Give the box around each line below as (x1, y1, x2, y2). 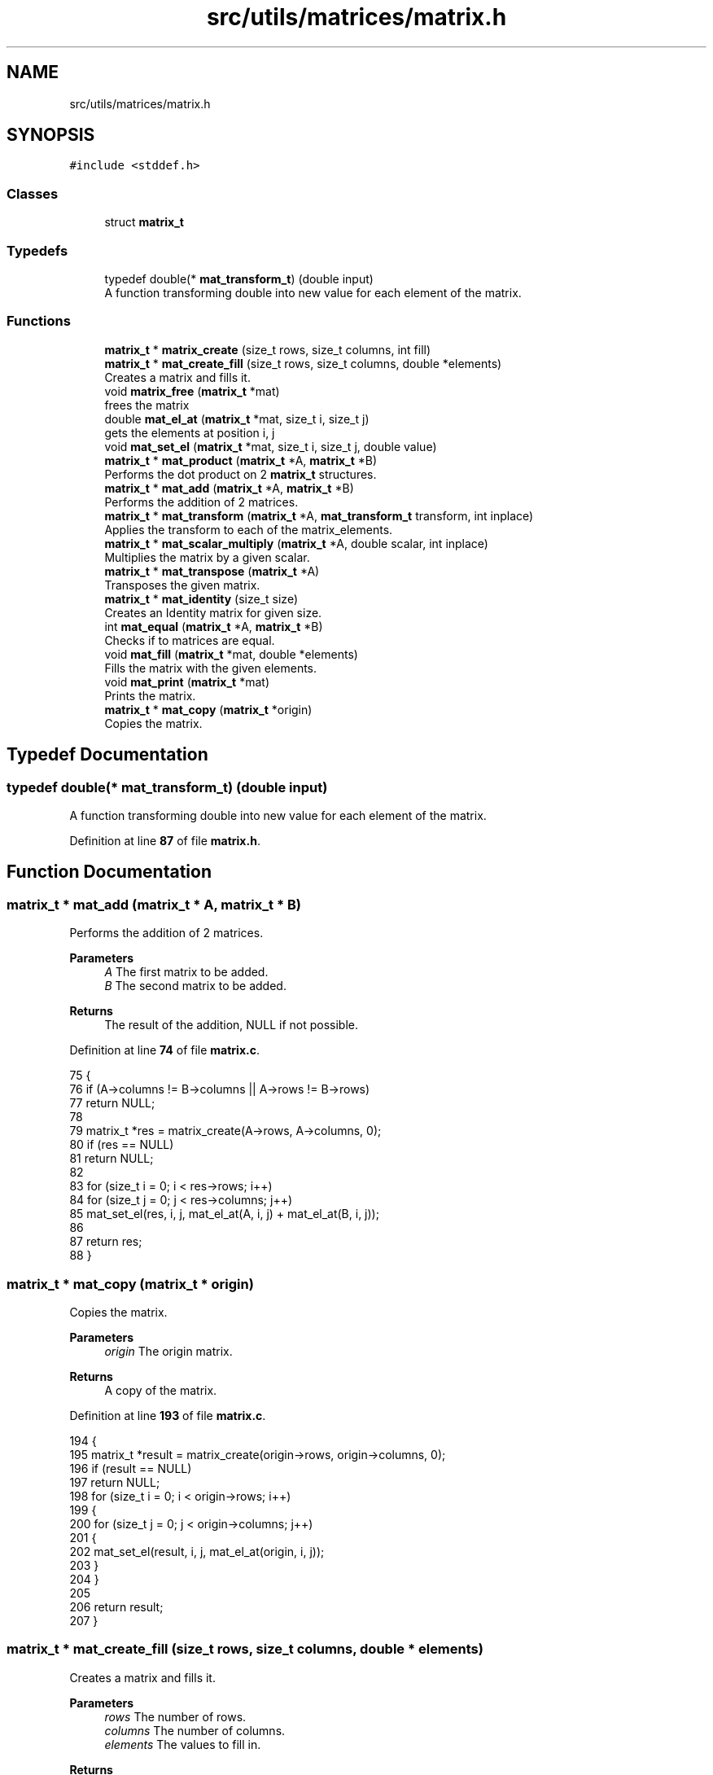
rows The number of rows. (104, 1709, 247, 1724)
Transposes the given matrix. (104, 577, 260, 592)
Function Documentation (7, 861, 212, 883)
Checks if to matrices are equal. (104, 633, 275, 647)
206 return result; (69, 1599, 164, 1614)
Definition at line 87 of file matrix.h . (69, 833, 260, 848)
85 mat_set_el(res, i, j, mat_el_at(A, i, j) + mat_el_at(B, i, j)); (69, 1207, 379, 1221)
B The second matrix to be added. (104, 979, 287, 993)
